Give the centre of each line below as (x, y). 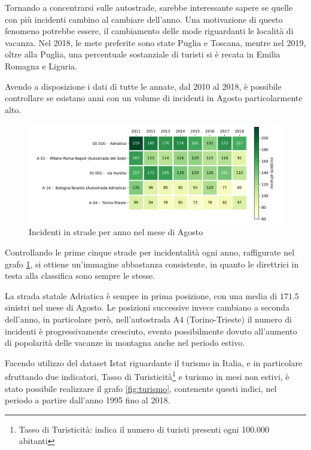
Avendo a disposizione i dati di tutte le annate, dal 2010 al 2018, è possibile (143, 86)
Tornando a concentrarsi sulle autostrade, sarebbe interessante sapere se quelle (149, 7)
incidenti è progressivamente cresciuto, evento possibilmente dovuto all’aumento (151, 331)
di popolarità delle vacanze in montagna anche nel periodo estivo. (125, 343)
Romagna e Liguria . (41, 66)
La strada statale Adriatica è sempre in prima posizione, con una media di (141, 295)
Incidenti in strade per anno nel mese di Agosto (116, 232)
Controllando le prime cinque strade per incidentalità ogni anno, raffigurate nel (150, 252)
